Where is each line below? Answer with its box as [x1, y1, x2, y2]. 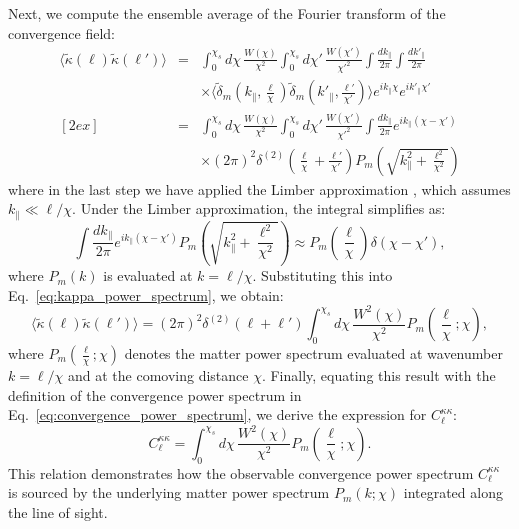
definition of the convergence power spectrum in [8, 384, 302, 405]
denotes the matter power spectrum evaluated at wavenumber [124, 343, 503, 363]
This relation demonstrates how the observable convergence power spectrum [8, 462, 474, 483]
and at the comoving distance [67, 365, 249, 385]
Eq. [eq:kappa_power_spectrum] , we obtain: [8, 284, 284, 305]
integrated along [403, 482, 503, 503]
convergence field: [8, 22, 115, 43]
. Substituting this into [252, 265, 393, 286]
